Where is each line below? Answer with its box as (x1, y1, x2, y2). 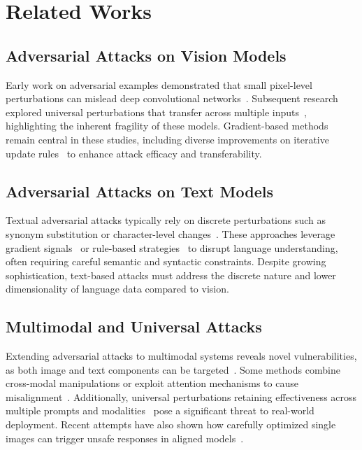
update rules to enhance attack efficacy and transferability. (6, 146, 262, 160)
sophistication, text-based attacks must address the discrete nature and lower (6, 267, 336, 282)
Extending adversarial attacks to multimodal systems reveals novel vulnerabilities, (6, 349, 357, 363)
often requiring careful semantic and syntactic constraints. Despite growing (6, 254, 326, 269)
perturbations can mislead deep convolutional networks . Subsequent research (6, 91, 338, 106)
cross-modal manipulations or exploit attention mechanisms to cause (6, 376, 298, 391)
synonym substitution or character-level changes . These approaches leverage (6, 226, 335, 241)
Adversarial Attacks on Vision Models (6, 44, 287, 66)
